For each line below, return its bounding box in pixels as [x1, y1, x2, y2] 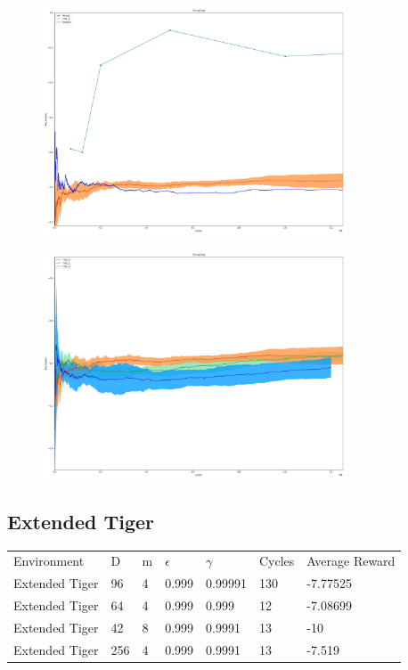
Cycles [259, 552, 295, 570]
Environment [13, 552, 85, 570]
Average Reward [306, 552, 396, 570]
